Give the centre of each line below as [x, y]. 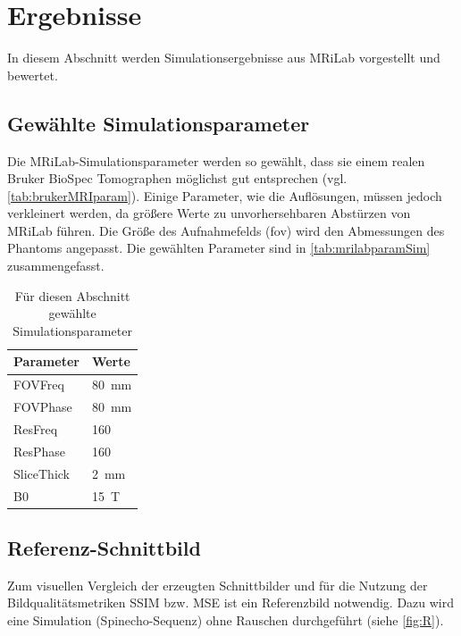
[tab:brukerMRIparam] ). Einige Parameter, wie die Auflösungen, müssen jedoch [225, 195]
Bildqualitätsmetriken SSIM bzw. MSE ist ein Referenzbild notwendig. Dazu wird [231, 603]
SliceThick [42, 473]
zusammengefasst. [56, 266]
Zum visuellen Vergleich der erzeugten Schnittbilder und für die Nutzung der [218, 585]
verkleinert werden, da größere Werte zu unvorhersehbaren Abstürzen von [209, 213]
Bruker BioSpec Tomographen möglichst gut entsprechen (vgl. [177, 178]
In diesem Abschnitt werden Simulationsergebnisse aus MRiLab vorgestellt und [224, 58]
